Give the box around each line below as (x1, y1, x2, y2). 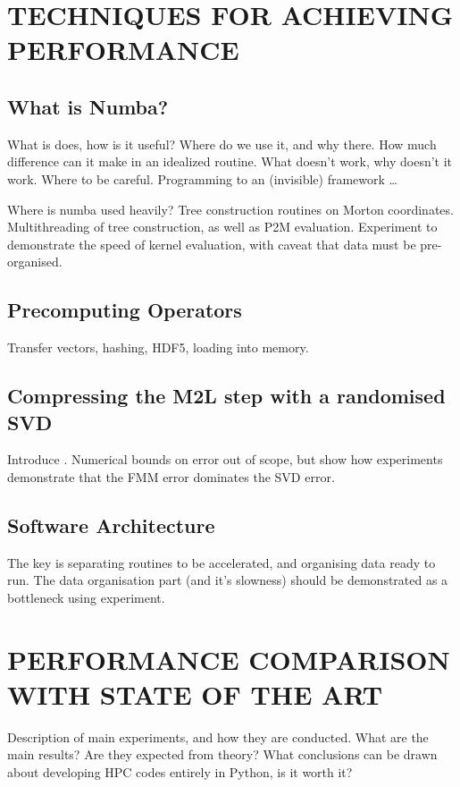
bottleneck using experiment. (7, 588, 165, 606)
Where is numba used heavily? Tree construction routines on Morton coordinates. (7, 199, 454, 218)
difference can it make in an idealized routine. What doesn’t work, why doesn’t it (7, 152, 453, 171)
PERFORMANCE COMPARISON (7, 640, 450, 677)
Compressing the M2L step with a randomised (7, 382, 446, 410)
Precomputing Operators (7, 296, 242, 324)
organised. (7, 252, 63, 271)
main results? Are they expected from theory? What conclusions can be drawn (7, 745, 438, 764)
